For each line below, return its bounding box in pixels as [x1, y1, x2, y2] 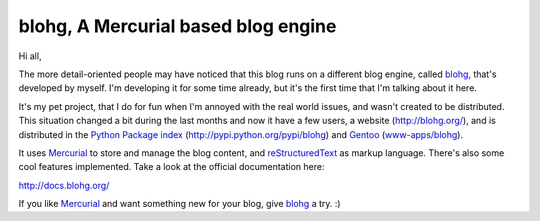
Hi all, [18, 50, 42, 62]
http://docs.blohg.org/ [18, 179, 110, 191]
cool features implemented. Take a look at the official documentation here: [18, 161, 325, 173]
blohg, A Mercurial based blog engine [18, 15, 337, 37]
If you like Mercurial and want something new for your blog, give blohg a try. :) [18, 198, 341, 210]
